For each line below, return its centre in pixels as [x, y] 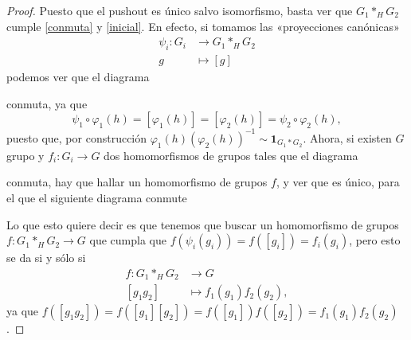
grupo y [25, 155]
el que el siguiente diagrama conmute [97, 197]
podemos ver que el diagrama [78, 77]
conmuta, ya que [47, 103]
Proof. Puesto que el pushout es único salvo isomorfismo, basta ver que [180, 10]
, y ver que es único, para [338, 182]
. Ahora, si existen [347, 137]
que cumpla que [128, 240]
